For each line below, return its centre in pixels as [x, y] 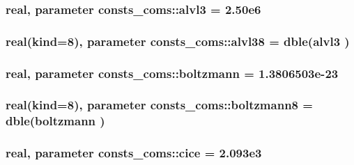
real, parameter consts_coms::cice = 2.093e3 [134, 153]
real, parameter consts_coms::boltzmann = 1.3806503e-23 [172, 73]
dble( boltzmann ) [55, 121]
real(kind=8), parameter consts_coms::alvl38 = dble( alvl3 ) [178, 41]
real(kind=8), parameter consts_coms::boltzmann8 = [159, 105]
